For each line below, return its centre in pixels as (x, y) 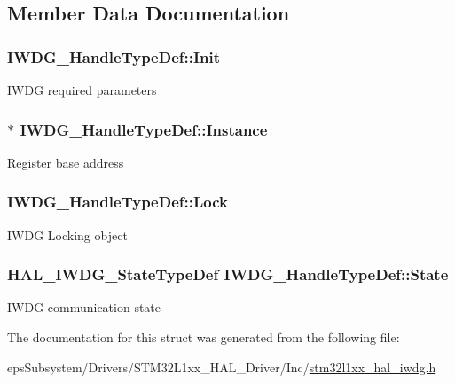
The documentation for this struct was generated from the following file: (204, 337)
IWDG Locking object (67, 234)
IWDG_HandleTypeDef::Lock (118, 202)
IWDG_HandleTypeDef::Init (114, 56)
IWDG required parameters (82, 90)
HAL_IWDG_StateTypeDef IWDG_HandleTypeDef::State (228, 274)
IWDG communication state (84, 307)
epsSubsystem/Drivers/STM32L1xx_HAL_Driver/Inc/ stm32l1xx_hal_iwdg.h (222, 367)
